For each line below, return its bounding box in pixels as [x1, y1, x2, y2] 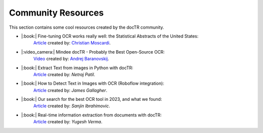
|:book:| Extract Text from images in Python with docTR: [21, 65, 133, 71]
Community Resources [9, 7, 104, 18]
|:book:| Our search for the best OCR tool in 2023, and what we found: [21, 96, 162, 102]
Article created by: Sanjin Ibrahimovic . [33, 103, 111, 109]
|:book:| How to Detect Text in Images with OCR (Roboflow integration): [21, 80, 164, 86]
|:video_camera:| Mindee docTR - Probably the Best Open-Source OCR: [21, 49, 165, 55]
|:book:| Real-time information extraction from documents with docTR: [21, 112, 162, 118]
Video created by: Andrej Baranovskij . [33, 56, 109, 62]
